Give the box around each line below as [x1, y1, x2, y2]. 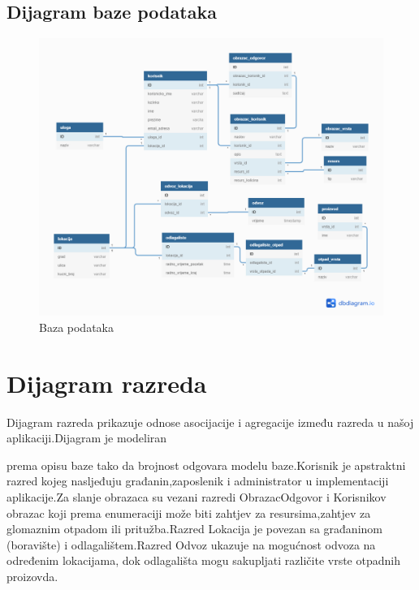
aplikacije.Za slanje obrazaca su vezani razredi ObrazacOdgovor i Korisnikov [6, 488, 387, 505]
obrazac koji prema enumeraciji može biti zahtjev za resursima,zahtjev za [6, 504, 371, 521]
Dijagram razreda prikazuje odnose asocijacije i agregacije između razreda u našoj [6, 413, 414, 430]
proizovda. [6, 567, 58, 584]
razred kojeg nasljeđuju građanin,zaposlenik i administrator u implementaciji [6, 472, 389, 489]
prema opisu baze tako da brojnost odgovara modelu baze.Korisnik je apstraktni [6, 456, 406, 473]
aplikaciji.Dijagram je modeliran [6, 429, 167, 446]
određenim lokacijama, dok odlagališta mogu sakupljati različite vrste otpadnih [6, 552, 400, 569]
